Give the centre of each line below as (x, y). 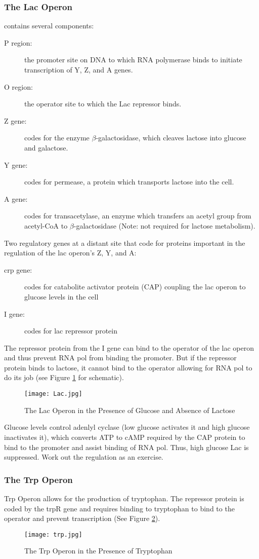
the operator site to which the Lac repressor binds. (103, 104)
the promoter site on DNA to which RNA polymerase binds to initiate (133, 60)
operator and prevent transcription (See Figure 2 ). (82, 518)
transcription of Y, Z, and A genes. (79, 69)
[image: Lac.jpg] (53, 394)
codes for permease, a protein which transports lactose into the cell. (129, 182)
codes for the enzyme (57, 138)
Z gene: (15, 120)
